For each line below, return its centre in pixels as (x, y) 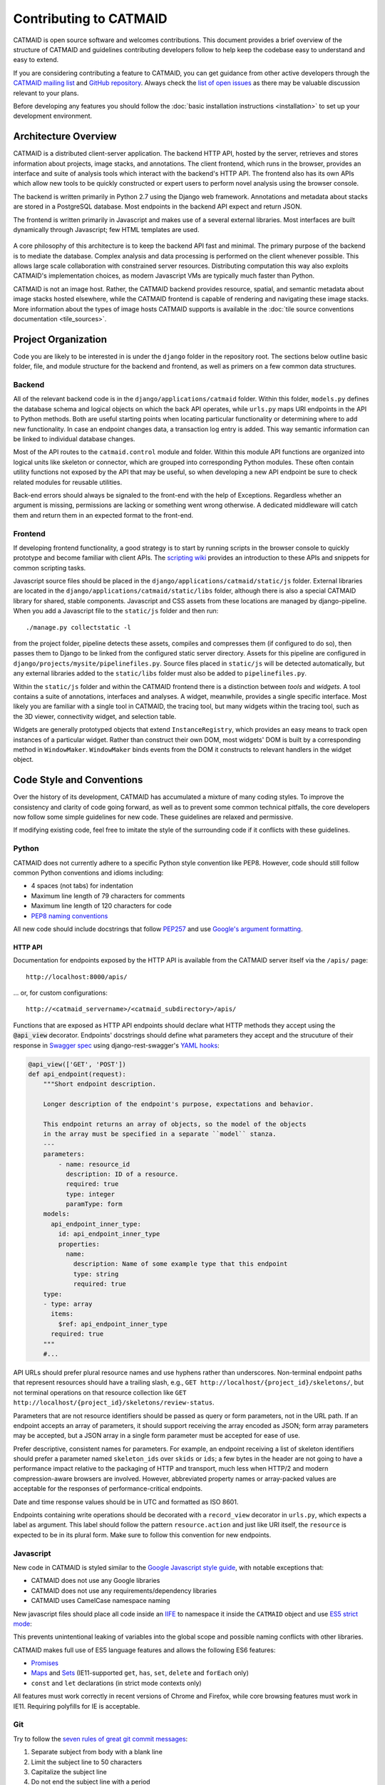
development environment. (53, 116)
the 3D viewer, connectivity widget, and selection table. (95, 716)
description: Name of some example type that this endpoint (180, 1264)
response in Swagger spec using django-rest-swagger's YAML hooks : (117, 1045)
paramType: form (94, 1204)
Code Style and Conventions (78, 780)
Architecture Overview (65, 137)
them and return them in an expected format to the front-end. (103, 515)
